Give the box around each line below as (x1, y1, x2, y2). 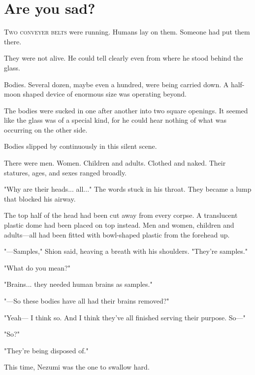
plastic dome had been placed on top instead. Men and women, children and (4, 220, 234, 230)
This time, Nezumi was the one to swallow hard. (4, 362, 150, 372)
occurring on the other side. (4, 124, 88, 135)
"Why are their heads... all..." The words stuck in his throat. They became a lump (4, 184, 252, 194)
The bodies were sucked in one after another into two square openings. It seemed (4, 105, 248, 115)
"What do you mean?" (4, 262, 70, 273)
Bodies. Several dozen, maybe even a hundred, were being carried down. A (4, 79, 229, 89)
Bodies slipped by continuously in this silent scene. (4, 141, 157, 151)
